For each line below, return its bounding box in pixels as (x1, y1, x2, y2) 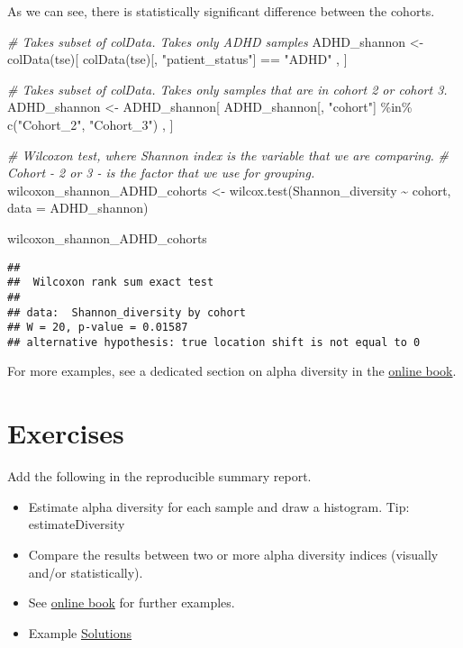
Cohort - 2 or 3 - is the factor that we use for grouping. (7, 163, 315, 182)
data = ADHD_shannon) (7, 198, 149, 217)
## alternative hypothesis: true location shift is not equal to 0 (7, 335, 421, 349)
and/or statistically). (28, 562, 143, 581)
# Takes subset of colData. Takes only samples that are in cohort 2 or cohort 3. (7, 79, 448, 98)
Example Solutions (28, 623, 132, 642)
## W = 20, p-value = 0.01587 (7, 321, 188, 334)
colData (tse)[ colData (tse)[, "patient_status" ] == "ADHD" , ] (7, 50, 348, 68)
